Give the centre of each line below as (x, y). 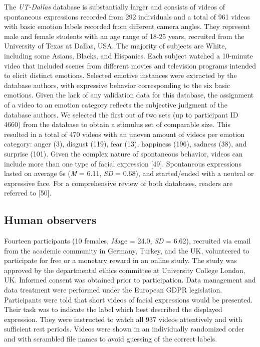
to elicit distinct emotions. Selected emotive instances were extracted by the (120, 75)
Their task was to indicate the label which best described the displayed (113, 309)
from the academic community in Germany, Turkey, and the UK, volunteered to (127, 250)
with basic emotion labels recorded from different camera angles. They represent (127, 26)
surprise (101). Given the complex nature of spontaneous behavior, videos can (123, 153)
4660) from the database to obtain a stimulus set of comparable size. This (117, 124)
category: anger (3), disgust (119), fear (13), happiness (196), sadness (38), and (125, 144)
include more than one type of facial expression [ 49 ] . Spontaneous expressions (123, 163)
